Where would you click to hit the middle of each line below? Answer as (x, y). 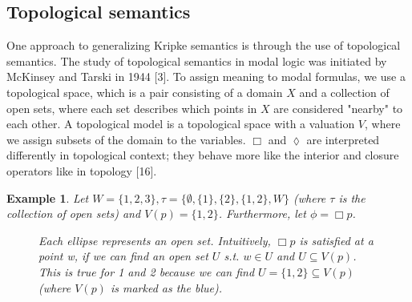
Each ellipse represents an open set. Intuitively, (155, 240)
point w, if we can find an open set (123, 256)
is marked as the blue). (166, 287)
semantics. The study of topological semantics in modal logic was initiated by (197, 60)
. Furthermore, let (262, 213)
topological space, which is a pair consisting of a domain (145, 92)
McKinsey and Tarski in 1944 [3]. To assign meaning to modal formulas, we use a (206, 77)
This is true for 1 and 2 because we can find (147, 271)
